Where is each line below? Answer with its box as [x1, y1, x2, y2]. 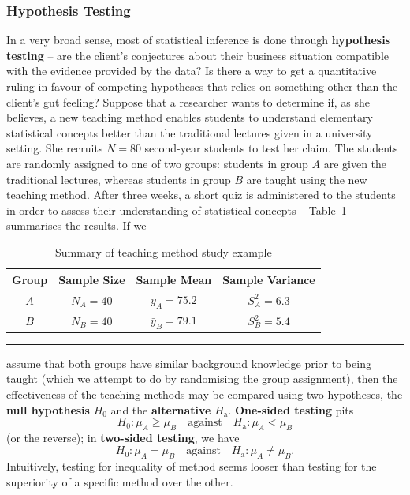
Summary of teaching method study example [55, 243, 272, 260]
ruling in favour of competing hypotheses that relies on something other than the [6, 78, 398, 94]
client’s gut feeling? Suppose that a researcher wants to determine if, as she [6, 93, 371, 110]
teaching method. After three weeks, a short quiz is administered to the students [6, 186, 396, 203]
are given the [323, 155, 387, 171]
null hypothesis [6, 401, 90, 418]
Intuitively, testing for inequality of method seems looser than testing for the [6, 458, 377, 474]
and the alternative [110, 401, 211, 418]
